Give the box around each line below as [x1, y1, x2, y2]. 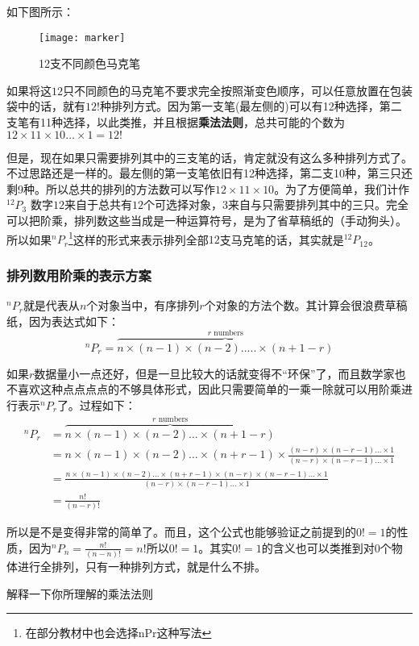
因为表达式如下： [28, 312, 119, 329]
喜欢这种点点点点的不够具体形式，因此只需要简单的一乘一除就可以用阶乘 [17, 381, 401, 398]
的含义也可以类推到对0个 [261, 539, 392, 556]
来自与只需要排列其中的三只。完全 [227, 196, 409, 213]
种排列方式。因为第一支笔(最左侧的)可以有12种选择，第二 [99, 98, 402, 115]
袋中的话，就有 [6, 98, 85, 115]
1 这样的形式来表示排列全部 [68, 228, 209, 248]
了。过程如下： [56, 396, 136, 413]
